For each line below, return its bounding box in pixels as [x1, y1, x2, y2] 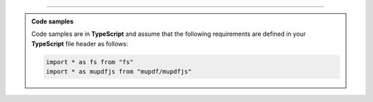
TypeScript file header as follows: [31, 39, 128, 48]
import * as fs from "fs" [46, 58, 134, 65]
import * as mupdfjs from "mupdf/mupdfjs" [46, 68, 192, 76]
